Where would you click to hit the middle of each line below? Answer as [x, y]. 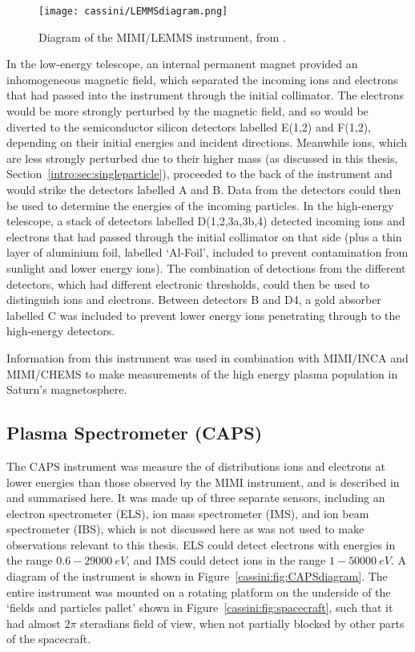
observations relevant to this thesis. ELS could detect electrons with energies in [201, 544]
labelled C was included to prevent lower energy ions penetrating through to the [203, 315]
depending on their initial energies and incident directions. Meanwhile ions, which [207, 142]
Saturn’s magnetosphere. [67, 389]
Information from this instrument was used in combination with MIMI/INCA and [207, 357]
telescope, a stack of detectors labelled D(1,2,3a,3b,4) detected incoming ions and [206, 221]
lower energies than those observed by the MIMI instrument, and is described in [203, 482]
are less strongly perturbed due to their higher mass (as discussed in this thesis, [202, 158]
